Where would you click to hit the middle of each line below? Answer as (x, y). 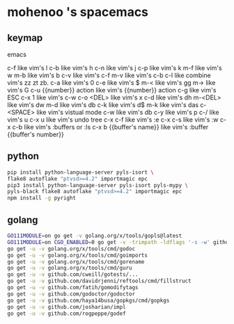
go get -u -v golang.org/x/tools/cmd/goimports (78, 255)
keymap (25, 38)
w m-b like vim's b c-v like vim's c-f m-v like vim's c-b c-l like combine (109, 75)
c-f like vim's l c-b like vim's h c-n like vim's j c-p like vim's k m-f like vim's (115, 68)
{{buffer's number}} (36, 134)
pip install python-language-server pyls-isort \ (81, 172)
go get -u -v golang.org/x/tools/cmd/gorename (76, 261)
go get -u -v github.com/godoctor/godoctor (71, 294)
